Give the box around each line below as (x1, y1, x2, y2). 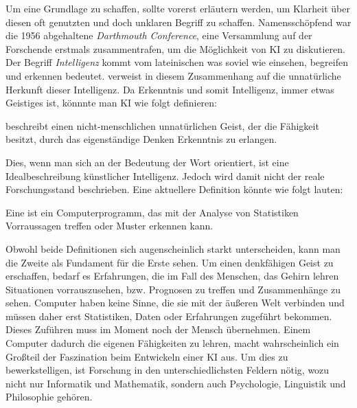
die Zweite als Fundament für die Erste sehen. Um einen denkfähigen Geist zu (5, 255, 334, 269)
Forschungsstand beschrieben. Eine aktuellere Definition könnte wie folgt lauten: (5, 182, 343, 196)
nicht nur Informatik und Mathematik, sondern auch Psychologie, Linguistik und (5, 376, 346, 390)
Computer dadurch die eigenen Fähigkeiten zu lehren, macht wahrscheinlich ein (5, 336, 339, 350)
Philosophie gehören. (5, 389, 93, 404)
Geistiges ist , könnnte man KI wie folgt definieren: (5, 95, 217, 110)
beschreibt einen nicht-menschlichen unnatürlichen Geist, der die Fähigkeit (5, 118, 319, 133)
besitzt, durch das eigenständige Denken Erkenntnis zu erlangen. (5, 132, 277, 146)
